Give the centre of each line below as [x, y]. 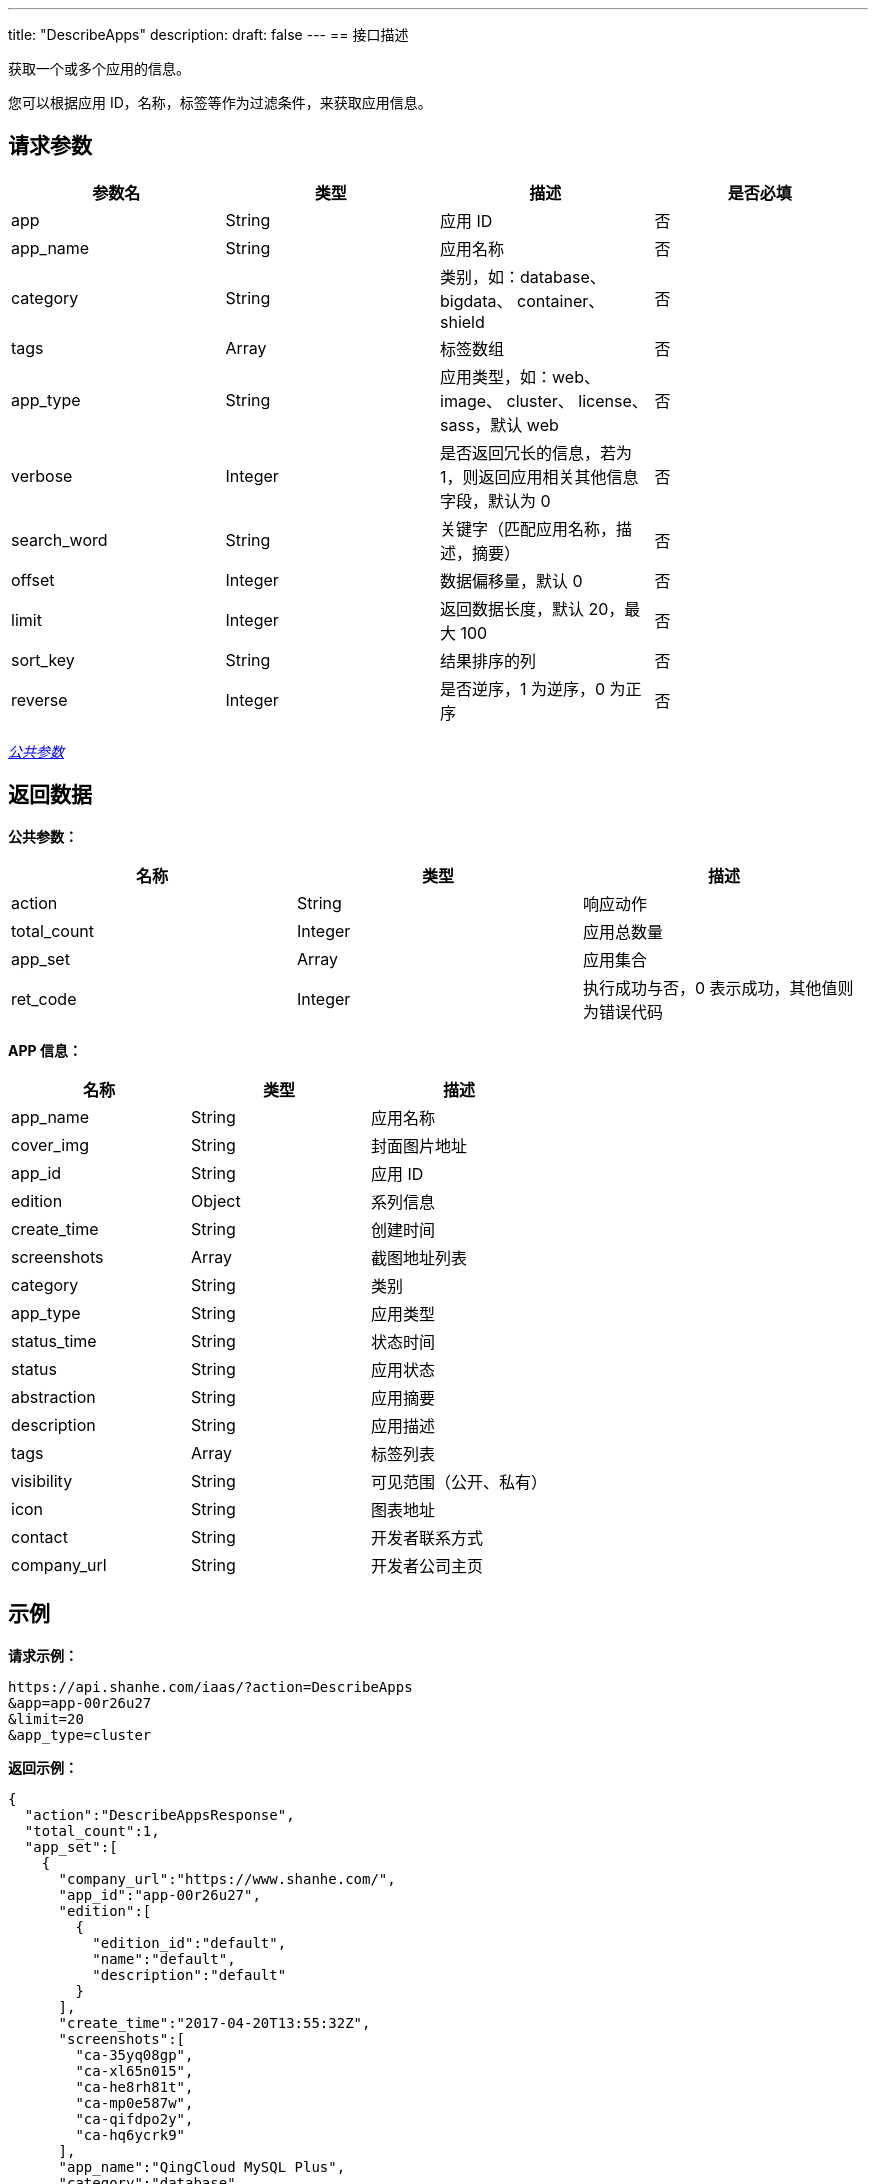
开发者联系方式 [427, 1537]
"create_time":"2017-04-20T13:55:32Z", [214, 2022]
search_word [59, 539]
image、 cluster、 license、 [544, 400]
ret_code [44, 998]
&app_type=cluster [80, 1734]
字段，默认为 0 [495, 500]
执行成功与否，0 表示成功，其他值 [710, 987]
